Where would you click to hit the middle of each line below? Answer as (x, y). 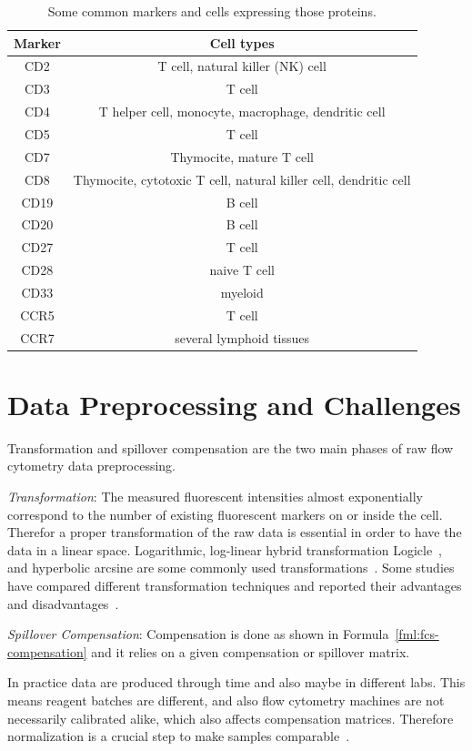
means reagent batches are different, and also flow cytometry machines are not (226, 700)
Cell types (242, 42)
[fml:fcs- (417, 634)
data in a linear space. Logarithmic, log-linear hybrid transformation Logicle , (225, 549)
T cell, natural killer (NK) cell (242, 66)
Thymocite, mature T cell (242, 156)
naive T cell (242, 270)
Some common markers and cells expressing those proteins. (212, 11)
